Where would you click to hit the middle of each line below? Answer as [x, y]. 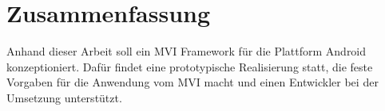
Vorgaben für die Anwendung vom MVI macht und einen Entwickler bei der [192, 82]
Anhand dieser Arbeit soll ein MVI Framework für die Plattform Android [187, 51]
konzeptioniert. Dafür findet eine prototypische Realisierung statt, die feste [190, 66]
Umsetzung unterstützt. [64, 97]
